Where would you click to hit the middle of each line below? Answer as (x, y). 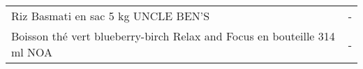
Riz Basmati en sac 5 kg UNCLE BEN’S (111, 16)
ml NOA (32, 52)
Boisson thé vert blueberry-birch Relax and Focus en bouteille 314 (173, 36)
